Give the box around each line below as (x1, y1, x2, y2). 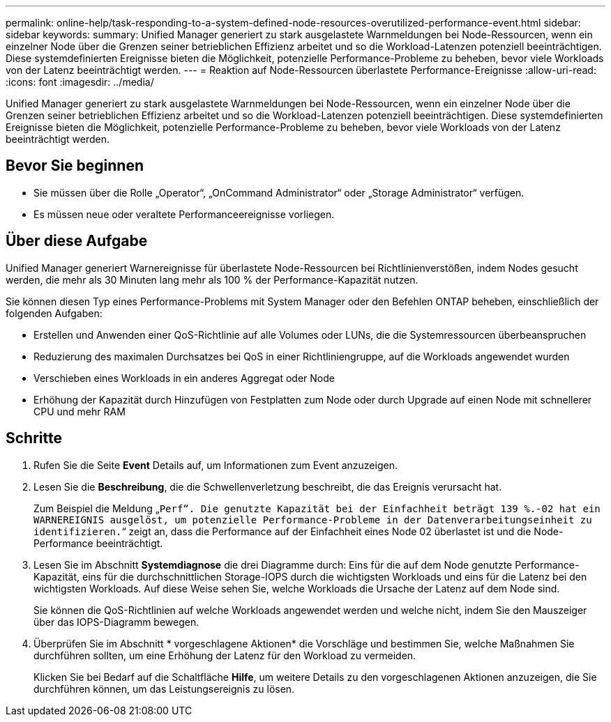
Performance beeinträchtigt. (33, 537, 163, 549)
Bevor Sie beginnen (6, 157, 144, 175)
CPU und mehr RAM (33, 405, 126, 417)
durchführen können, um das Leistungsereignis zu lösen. (33, 682, 295, 695)
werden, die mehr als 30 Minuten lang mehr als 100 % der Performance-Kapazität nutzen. (6, 273, 418, 286)
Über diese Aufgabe (6, 232, 148, 250)
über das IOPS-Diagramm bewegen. (33, 615, 199, 628)
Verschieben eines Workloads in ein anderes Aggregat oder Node (33, 371, 335, 384)
